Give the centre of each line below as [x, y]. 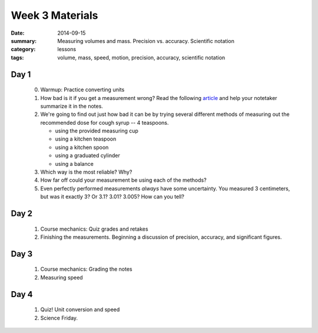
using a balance [74, 164]
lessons [67, 49]
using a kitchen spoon [82, 147]
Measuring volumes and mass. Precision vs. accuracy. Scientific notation [146, 41]
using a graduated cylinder [87, 155]
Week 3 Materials [54, 15]
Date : [18, 33]
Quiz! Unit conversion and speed [80, 309]
